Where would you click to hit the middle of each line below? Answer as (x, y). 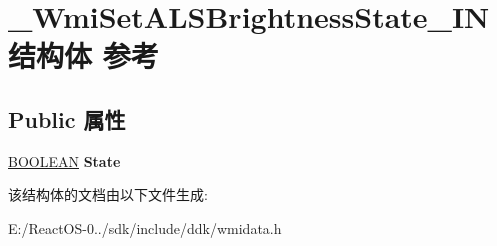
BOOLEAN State (64, 160)
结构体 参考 (83, 55)
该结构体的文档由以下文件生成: (108, 194)
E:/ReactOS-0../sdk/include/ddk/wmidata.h (145, 227)
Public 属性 (67, 118)
